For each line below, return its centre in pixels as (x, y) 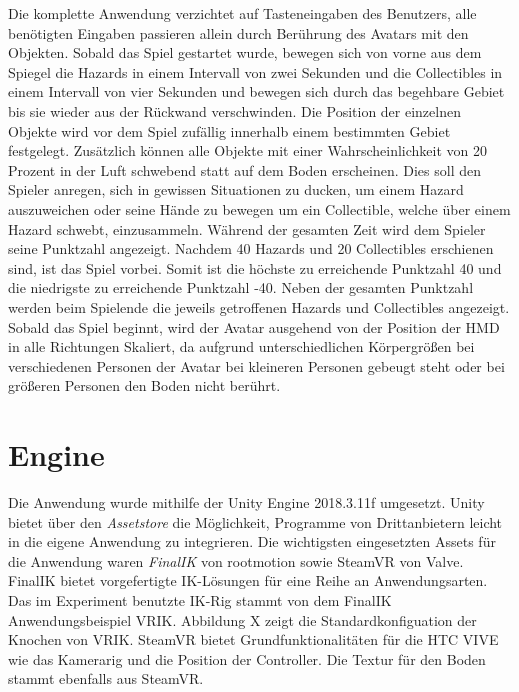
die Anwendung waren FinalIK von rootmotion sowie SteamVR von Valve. (236, 560)
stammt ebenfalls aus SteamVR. (106, 678)
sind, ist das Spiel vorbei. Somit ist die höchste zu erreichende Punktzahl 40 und (255, 267)
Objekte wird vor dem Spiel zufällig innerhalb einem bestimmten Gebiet (229, 130)
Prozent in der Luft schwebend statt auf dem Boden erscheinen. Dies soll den (244, 169)
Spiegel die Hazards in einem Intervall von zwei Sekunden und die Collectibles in (255, 71)
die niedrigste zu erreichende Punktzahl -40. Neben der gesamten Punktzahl (241, 287)
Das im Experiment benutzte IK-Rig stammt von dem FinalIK (200, 599)
